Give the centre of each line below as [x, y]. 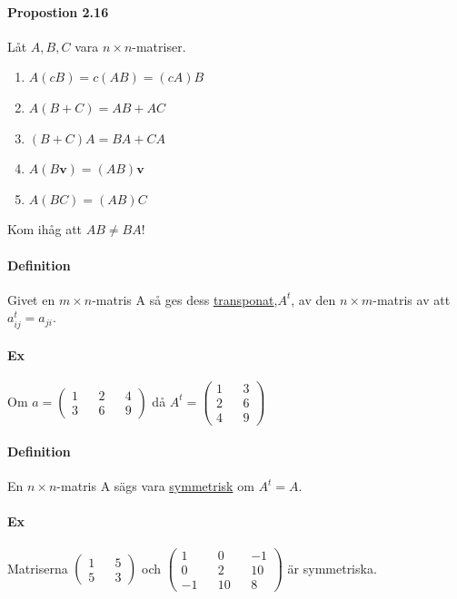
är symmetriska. [332, 568]
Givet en [31, 299]
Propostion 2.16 [58, 11]
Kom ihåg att [45, 229]
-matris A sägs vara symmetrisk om [155, 486]
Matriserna [38, 568]
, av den [313, 299]
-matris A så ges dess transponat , [185, 299]
